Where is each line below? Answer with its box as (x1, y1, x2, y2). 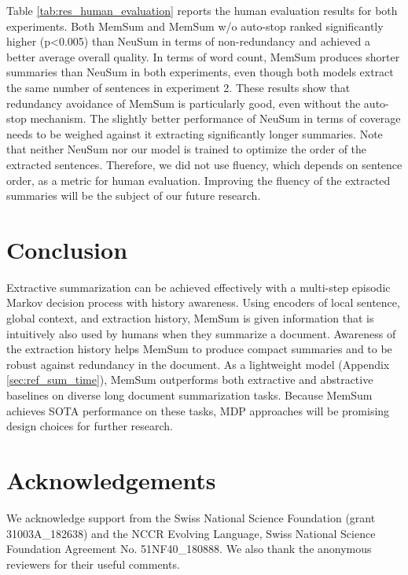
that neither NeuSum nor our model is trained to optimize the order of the (6, 141, 367, 157)
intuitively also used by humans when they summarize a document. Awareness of (6, 325, 396, 341)
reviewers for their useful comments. (6, 555, 180, 572)
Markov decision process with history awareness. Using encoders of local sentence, (6, 294, 400, 311)
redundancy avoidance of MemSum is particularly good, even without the (6, 94, 361, 111)
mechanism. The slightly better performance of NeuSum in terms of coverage (30, 110, 401, 127)
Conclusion (6, 233, 128, 265)
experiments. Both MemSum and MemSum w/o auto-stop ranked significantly (6, 17, 384, 34)
